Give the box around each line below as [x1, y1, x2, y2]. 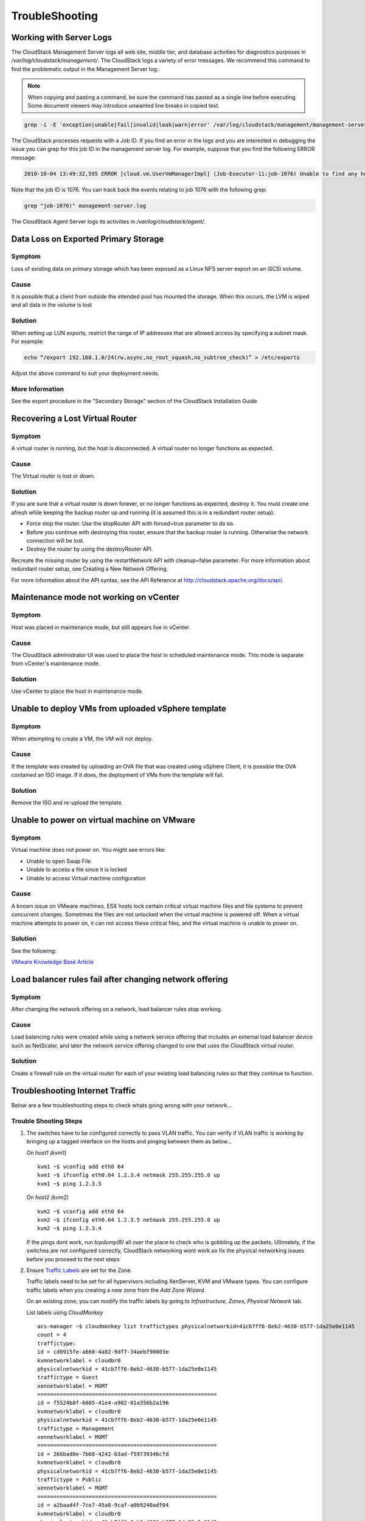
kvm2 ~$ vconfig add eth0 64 [37, 1208, 124, 1215]
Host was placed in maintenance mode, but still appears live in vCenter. [11, 624, 191, 631]
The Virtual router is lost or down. [11, 472, 96, 480]
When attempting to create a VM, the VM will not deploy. [11, 735, 153, 742]
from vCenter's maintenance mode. [11, 660, 100, 667]
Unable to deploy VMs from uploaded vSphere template [11, 703, 226, 714]
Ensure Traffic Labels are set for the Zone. [26, 1266, 133, 1274]
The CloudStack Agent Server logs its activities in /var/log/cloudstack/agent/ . [11, 218, 206, 225]
